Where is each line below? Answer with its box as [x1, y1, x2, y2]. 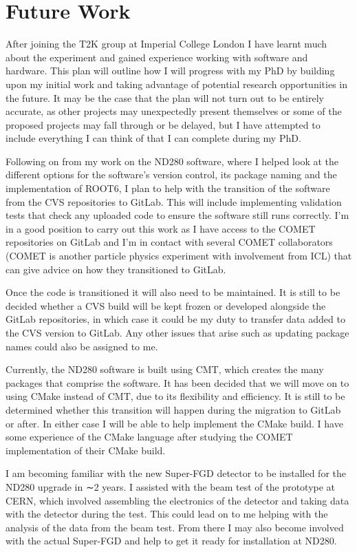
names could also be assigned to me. [6, 339, 158, 353]
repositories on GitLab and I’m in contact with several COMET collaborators [6, 235, 333, 249]
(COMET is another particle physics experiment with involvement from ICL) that [6, 248, 352, 263]
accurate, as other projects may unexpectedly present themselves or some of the [6, 104, 342, 118]
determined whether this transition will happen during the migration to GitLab [6, 402, 341, 416]
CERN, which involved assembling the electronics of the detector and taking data [6, 493, 349, 507]
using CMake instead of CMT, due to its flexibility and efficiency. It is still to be [6, 389, 345, 403]
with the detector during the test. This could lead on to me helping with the [6, 507, 328, 521]
